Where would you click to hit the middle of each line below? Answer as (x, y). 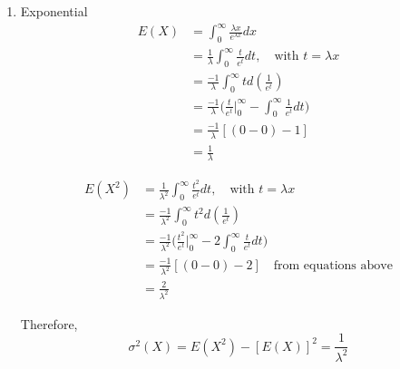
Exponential (54, 11)
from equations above (333, 265)
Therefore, (49, 323)
